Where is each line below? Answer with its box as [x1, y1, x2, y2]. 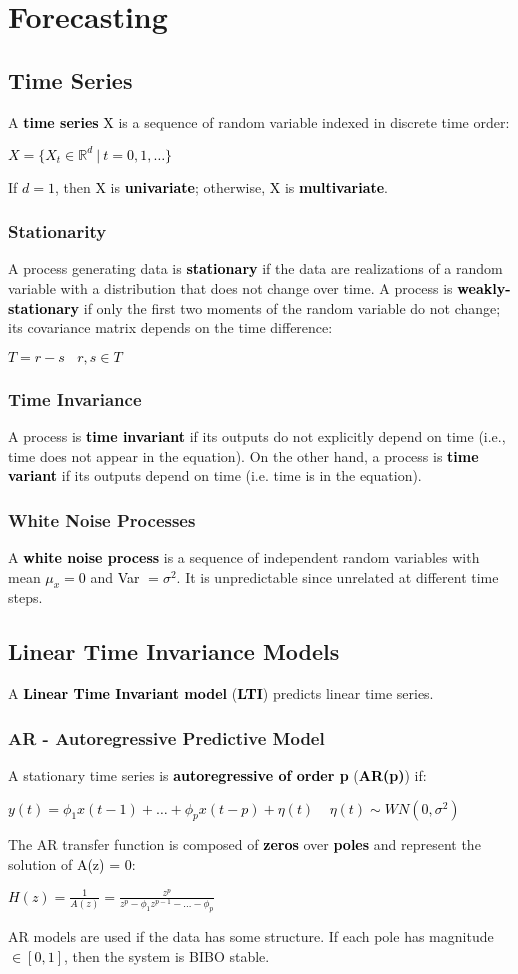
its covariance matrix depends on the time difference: [8, 317, 333, 338]
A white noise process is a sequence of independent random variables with [8, 547, 480, 568]
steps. [8, 587, 43, 608]
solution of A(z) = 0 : [8, 854, 136, 875]
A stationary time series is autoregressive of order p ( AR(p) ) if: [8, 765, 427, 786]
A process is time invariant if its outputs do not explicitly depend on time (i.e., [8, 426, 506, 447]
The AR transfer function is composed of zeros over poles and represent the [8, 834, 481, 855]
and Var [90, 566, 140, 587]
